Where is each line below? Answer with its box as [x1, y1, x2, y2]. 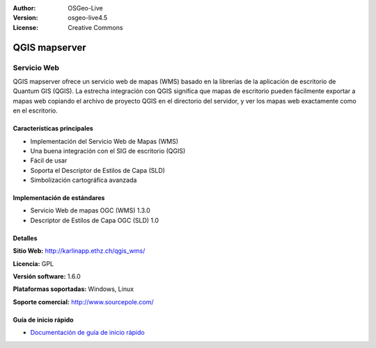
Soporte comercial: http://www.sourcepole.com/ [13, 297, 154, 306]
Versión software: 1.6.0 [13, 272, 81, 281]
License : [13, 23, 38, 31]
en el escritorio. [13, 106, 58, 115]
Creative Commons [68, 23, 123, 31]
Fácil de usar [30, 156, 68, 165]
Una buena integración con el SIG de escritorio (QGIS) [30, 147, 186, 155]
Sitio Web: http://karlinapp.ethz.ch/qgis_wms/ [13, 247, 146, 255]
